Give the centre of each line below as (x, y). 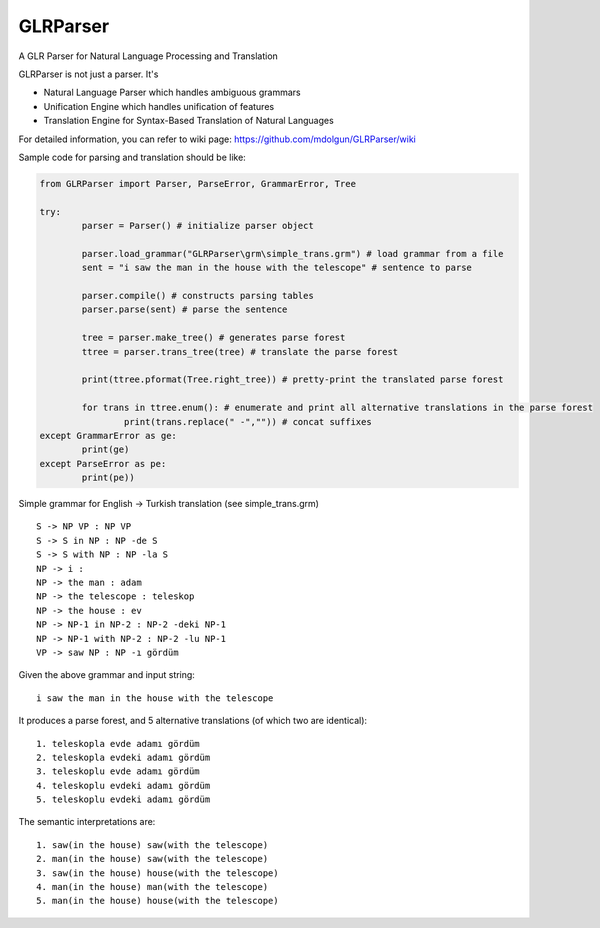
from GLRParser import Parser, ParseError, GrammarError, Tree (198, 183)
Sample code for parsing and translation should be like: (132, 157)
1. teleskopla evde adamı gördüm (118, 743)
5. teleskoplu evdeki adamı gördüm (123, 799)
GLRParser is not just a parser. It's (88, 74)
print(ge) (105, 449)
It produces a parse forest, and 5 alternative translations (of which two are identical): (193, 721)
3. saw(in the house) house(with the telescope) (157, 873)
